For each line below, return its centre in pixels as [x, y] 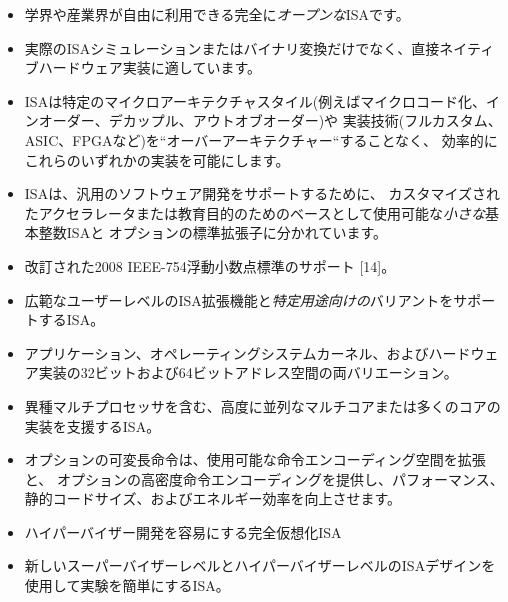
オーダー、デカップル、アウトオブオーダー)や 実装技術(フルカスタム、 [270, 120]
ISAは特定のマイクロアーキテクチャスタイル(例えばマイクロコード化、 [255, 100]
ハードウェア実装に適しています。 [149, 67]
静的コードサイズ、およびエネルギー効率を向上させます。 [212, 498]
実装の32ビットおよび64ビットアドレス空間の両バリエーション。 [248, 372]
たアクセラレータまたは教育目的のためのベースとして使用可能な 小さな [254, 212]
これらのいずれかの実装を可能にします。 [157, 159]
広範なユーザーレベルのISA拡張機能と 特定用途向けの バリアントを [239, 299]
